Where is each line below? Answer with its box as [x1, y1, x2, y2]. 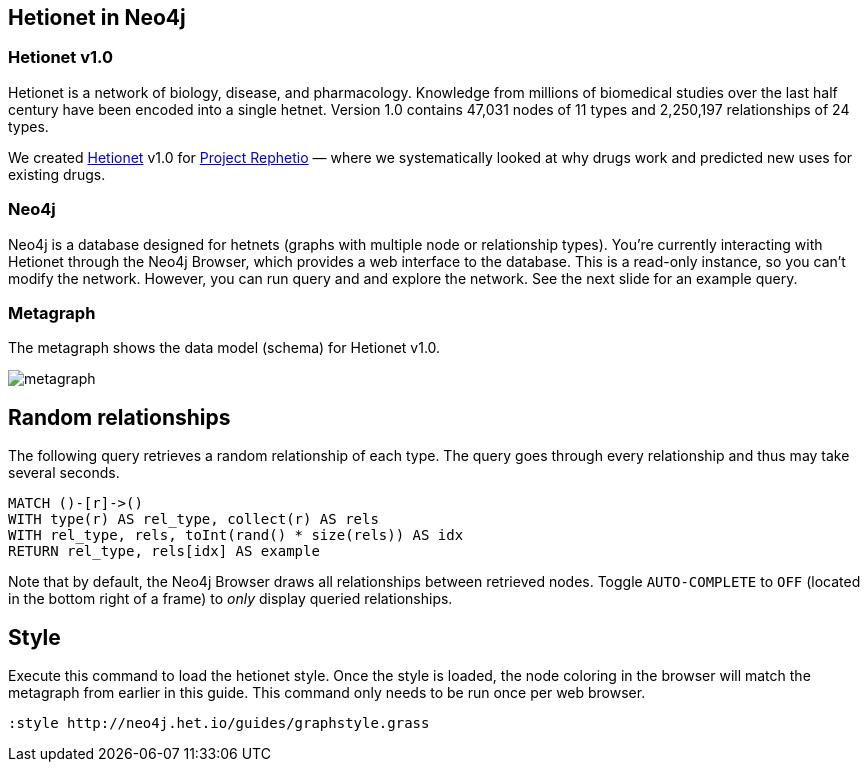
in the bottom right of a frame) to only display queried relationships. [8, 590, 453, 608]
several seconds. [8, 464, 120, 482]
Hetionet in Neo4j [8, 5, 186, 30]
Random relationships [8, 404, 231, 430]
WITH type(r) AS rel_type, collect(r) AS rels [8, 511, 379, 528]
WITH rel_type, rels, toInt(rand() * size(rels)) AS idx [8, 527, 464, 544]
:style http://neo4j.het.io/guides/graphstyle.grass [8, 714, 430, 731]
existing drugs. [8, 165, 106, 183]
